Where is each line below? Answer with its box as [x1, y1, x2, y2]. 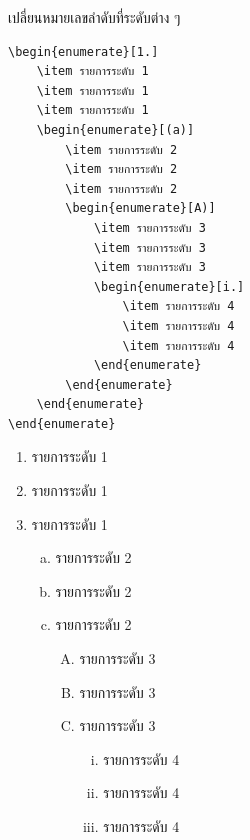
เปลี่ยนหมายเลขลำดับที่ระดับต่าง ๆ [8, 7, 181, 27]
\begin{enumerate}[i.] [93, 279, 245, 294]
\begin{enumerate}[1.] [8, 44, 159, 59]
